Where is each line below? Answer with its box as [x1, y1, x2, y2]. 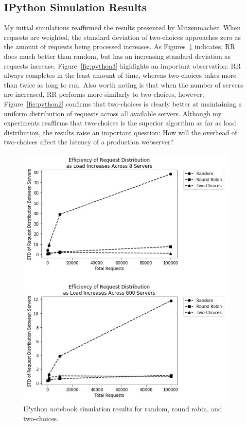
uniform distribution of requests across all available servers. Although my [4, 108, 222, 118]
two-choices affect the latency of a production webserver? [4, 137, 174, 147]
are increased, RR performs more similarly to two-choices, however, [4, 89, 204, 99]
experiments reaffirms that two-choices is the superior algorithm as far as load [4, 118, 236, 128]
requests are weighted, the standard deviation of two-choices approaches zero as [4, 32, 241, 42]
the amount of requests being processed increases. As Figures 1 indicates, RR [4, 41, 235, 52]
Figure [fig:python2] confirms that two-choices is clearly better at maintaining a [4, 98, 242, 108]
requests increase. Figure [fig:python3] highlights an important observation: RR [4, 60, 241, 71]
